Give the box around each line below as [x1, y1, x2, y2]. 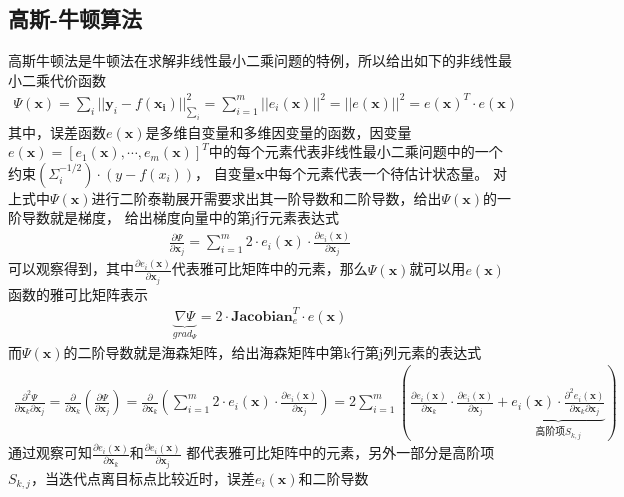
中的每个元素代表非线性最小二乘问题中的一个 [208, 141, 503, 162]
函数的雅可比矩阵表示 [8, 283, 148, 304]
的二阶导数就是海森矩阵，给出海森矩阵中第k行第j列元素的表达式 [63, 341, 482, 362]
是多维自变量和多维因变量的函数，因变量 [145, 121, 412, 142]
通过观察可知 [8, 442, 92, 463]
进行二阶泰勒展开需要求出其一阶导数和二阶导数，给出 [91, 187, 442, 208]
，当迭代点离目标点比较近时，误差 [30, 467, 255, 488]
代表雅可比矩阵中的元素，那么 [171, 258, 368, 279]
